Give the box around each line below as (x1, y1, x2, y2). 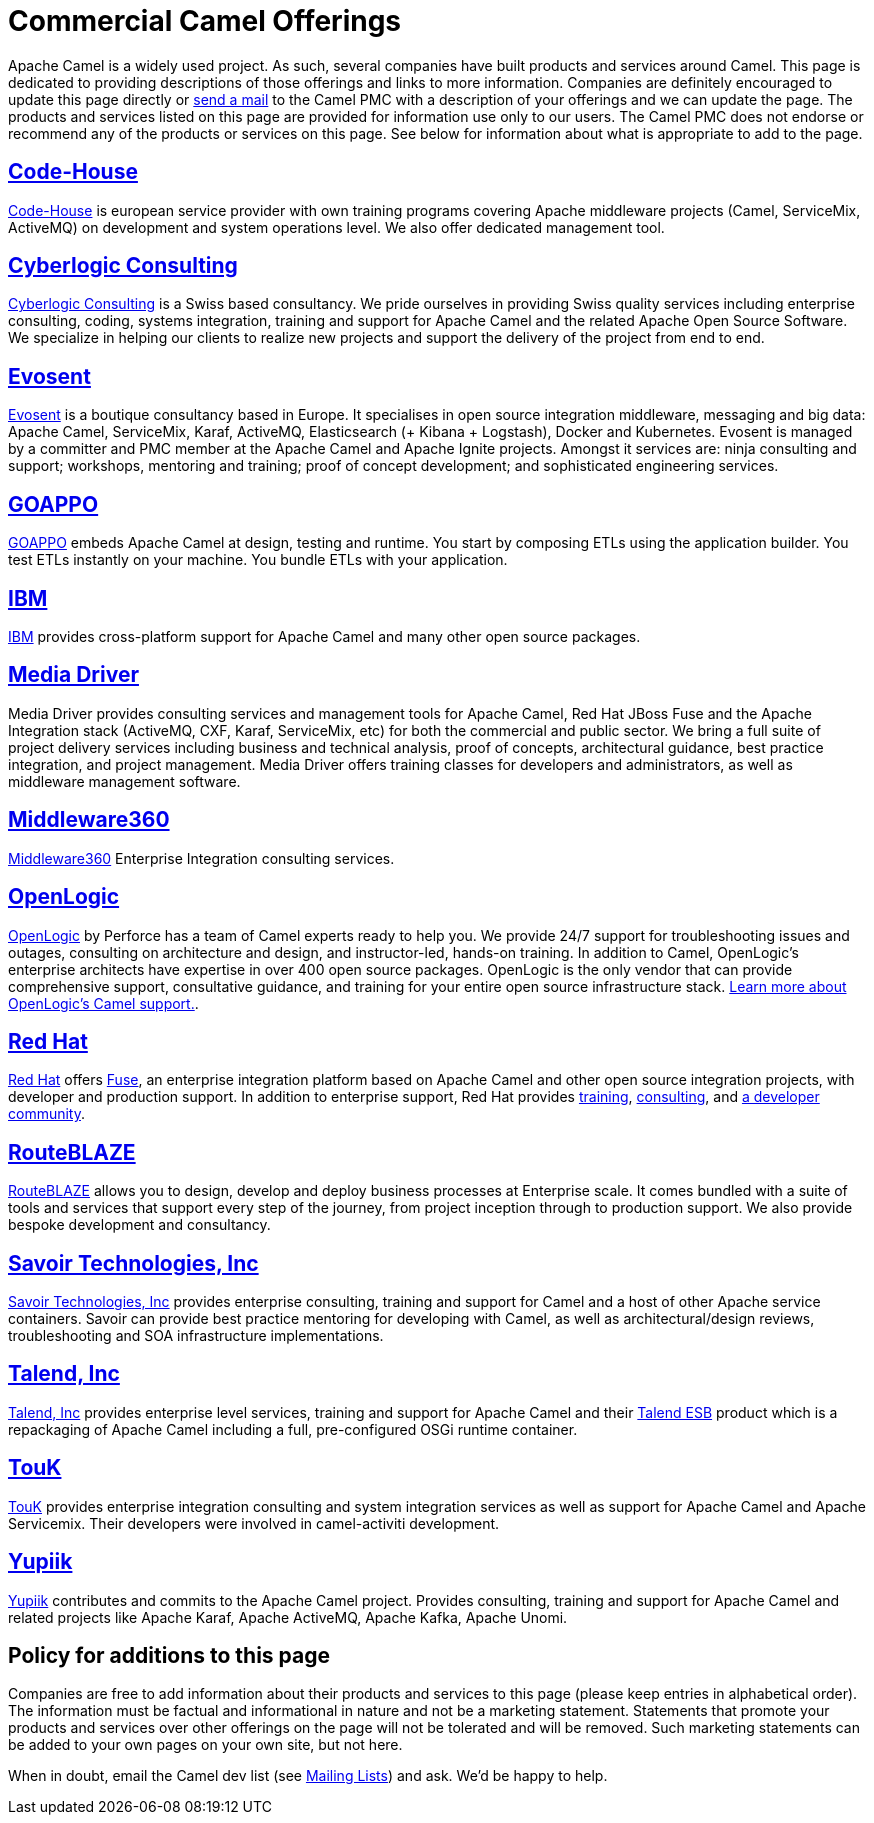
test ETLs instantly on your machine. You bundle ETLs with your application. (8, 551, 508, 569)
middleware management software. (8, 772, 241, 790)
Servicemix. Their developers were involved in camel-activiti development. (8, 1514, 500, 1532)
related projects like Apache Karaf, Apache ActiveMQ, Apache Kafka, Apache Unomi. (8, 1608, 568, 1626)
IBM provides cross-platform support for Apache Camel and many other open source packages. (8, 627, 641, 645)
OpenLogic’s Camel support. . (8, 994, 199, 1012)
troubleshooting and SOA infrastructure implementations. (8, 1327, 384, 1345)
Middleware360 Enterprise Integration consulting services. (8, 849, 395, 867)
